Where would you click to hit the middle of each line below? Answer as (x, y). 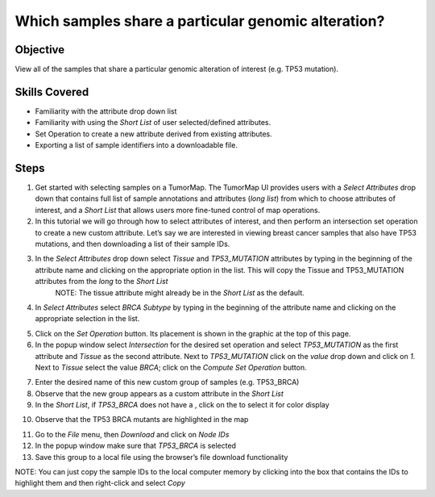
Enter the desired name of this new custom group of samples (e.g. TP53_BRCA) (167, 382)
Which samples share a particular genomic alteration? (200, 21)
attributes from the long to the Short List (101, 282)
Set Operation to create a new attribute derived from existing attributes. (154, 134)
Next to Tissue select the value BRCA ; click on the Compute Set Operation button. (171, 367)
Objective (40, 50)
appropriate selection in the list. (87, 319)
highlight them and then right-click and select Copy (100, 483)
